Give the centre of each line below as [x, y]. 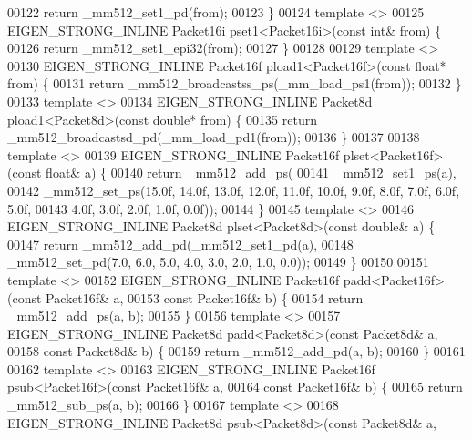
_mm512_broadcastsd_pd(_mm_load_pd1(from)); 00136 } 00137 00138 [214, 137]
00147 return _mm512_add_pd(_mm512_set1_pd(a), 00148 [180, 244]
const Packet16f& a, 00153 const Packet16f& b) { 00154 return [188, 297]
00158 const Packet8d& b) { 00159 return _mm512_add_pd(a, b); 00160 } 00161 [236, 351]
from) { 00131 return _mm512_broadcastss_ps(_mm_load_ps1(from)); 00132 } [235, 83]
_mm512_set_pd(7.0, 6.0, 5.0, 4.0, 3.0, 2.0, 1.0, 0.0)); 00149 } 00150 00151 [218, 262]
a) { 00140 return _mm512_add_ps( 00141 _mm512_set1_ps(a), [270, 173]
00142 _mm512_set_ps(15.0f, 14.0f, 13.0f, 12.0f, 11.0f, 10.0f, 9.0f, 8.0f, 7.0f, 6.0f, [234, 190]
